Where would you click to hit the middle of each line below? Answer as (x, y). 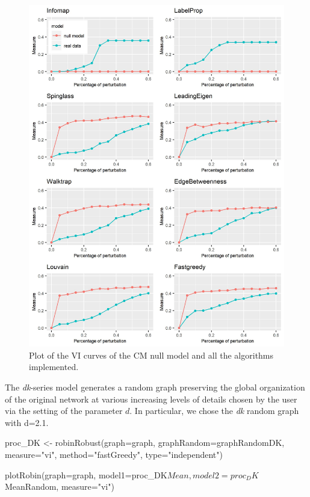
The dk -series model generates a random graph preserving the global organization (155, 387)
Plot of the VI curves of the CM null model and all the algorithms (151, 355)
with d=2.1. (27, 422)
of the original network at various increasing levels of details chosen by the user (151, 399)
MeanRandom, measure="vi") (60, 486)
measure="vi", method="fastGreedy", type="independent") (114, 455)
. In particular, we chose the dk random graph (214, 411)
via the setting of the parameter (64, 411)
